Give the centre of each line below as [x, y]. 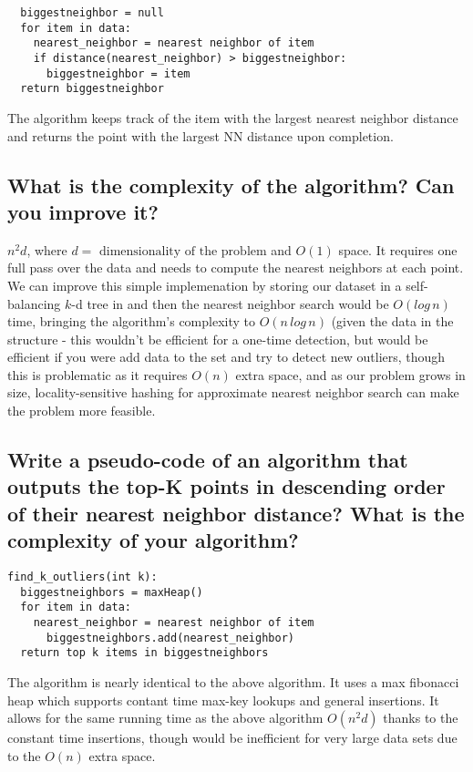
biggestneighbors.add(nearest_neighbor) [170, 638]
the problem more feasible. [82, 411]
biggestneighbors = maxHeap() [112, 592]
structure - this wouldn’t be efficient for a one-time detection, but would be [218, 339]
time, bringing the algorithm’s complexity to [132, 321]
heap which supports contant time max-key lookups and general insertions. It [223, 700]
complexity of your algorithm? [153, 540]
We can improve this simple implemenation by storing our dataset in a [205, 285]
